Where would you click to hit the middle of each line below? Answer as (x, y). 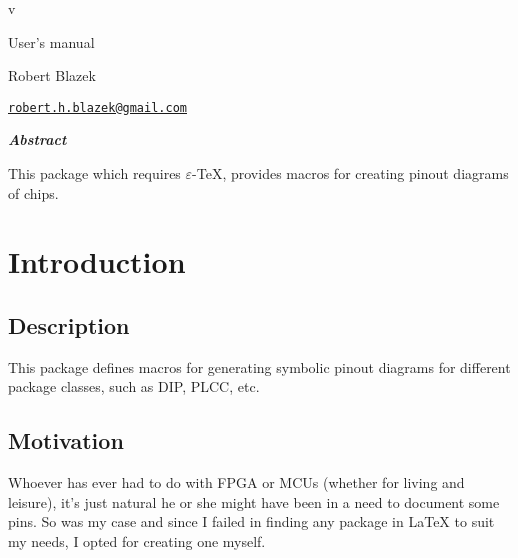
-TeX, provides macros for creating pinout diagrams (350, 173)
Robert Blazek (52, 75)
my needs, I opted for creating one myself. (137, 540)
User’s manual (51, 41)
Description (69, 324)
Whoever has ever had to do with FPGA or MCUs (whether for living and (236, 482)
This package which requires (94, 173)
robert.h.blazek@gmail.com (97, 107)
